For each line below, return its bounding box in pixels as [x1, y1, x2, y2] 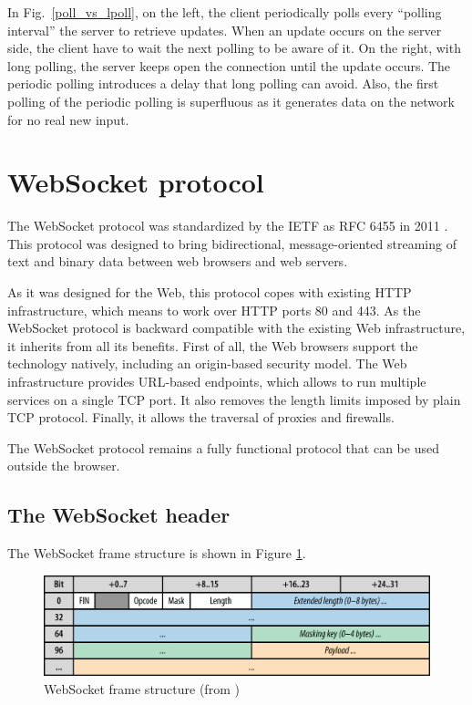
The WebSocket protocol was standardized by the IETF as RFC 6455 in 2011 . [7, 216, 448, 235]
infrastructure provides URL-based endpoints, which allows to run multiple [7, 372, 426, 391]
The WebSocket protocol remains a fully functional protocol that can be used [7, 438, 439, 457]
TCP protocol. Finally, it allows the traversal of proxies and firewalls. [7, 408, 395, 427]
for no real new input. [7, 109, 129, 129]
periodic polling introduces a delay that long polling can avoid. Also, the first [7, 74, 439, 93]
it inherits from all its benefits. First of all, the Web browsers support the [7, 336, 418, 355]
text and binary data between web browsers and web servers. [7, 252, 348, 271]
